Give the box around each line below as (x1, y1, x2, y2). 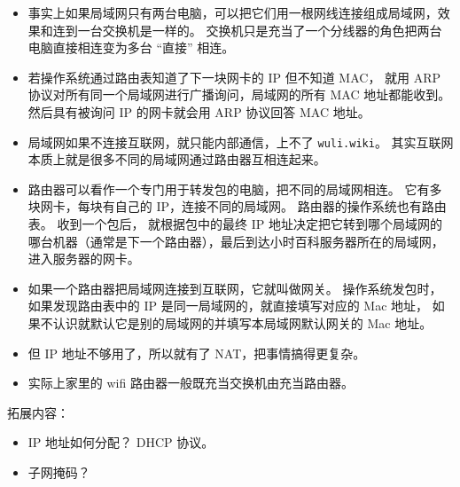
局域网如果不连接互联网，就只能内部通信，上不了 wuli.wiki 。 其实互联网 (27, 132, 454, 151)
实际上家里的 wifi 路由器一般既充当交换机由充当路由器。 (27, 373, 354, 392)
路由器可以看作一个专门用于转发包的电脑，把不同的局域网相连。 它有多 (27, 179, 442, 198)
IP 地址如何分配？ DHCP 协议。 (27, 433, 214, 452)
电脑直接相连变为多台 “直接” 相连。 (27, 38, 235, 57)
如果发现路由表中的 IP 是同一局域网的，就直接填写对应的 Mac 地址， (27, 296, 429, 315)
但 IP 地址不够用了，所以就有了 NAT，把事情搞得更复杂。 (27, 343, 366, 362)
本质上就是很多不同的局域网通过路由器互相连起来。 (27, 150, 326, 169)
